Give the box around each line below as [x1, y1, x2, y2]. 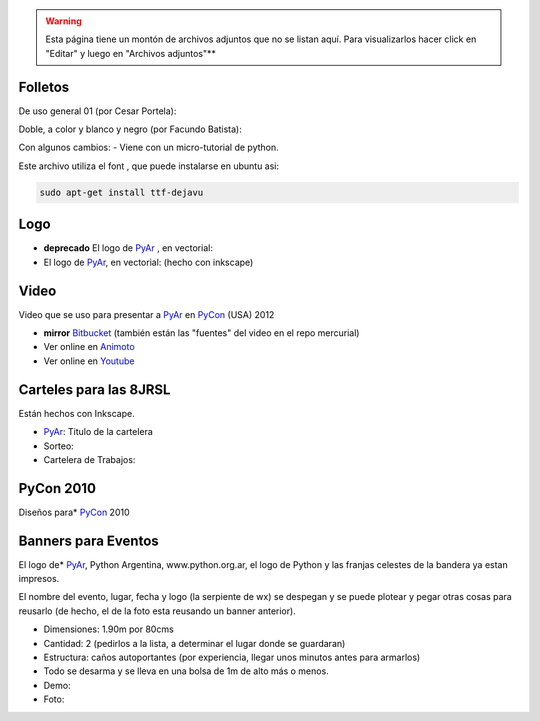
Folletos [18, 78, 70, 95]
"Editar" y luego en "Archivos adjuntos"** [45, 47, 217, 59]
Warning [45, 15, 82, 27]
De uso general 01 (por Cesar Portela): [18, 105, 177, 117]
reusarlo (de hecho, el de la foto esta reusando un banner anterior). [18, 605, 297, 617]
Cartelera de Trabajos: [43, 453, 136, 465]
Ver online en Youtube [43, 355, 135, 367]
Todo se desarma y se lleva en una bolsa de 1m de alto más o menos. [43, 665, 329, 677]
